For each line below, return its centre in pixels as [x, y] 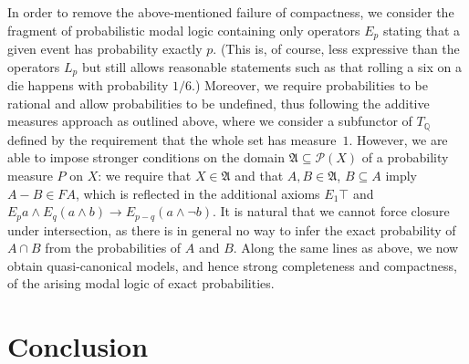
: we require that [145, 175]
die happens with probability [88, 85]
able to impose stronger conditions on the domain [146, 157]
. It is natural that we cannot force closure [331, 211]
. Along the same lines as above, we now [346, 248]
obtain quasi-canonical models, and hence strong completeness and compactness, [232, 265]
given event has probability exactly [105, 49]
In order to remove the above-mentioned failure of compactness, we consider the [231, 12]
